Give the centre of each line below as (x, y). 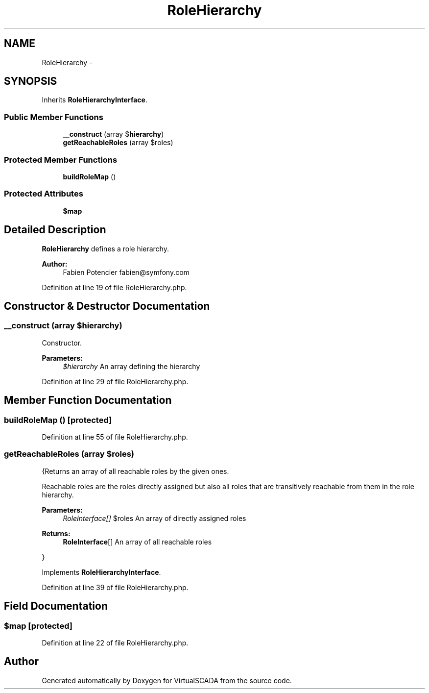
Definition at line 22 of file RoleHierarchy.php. (115, 643)
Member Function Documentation (88, 400)
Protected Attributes (44, 194)
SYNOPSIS (31, 81)
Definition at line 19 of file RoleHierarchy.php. (114, 287)
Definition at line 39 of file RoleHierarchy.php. (115, 587)
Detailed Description (55, 230)
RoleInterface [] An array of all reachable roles (137, 542)
